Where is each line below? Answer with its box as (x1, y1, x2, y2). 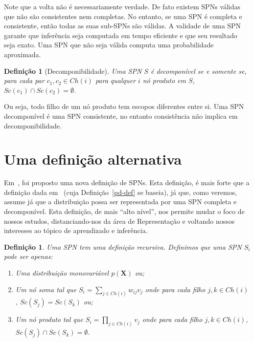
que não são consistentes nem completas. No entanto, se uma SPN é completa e (4, 11, 242, 21)
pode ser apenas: (4, 251, 53, 261)
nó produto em (142, 75, 186, 85)
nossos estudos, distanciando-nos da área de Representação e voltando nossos (4, 215, 235, 226)
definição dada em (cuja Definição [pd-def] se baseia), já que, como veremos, (4, 187, 237, 197)
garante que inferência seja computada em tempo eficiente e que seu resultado (4, 30, 237, 40)
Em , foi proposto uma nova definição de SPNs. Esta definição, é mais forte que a (4, 177, 250, 188)
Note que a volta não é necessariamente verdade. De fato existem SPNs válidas (4, 1, 240, 11)
